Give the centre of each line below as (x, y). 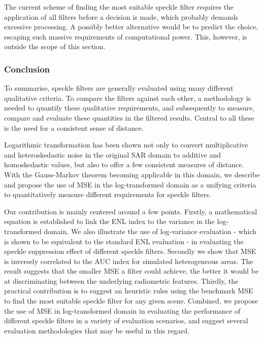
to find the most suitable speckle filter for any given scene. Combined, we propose (131, 301)
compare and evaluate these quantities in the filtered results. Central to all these (129, 117)
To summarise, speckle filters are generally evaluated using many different (119, 88)
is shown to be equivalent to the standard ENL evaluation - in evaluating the (124, 241)
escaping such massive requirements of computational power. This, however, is (126, 36)
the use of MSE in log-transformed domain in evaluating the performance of (122, 310)
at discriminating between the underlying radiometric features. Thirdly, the (121, 280)
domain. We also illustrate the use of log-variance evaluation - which (150, 231)
